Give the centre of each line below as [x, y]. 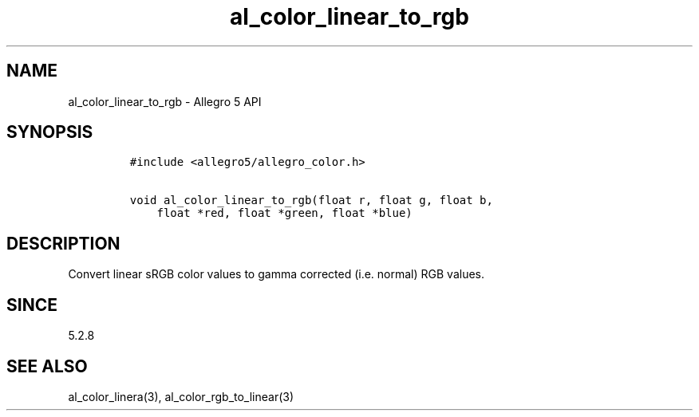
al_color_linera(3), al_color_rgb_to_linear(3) [181, 396]
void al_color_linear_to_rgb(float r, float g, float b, [311, 201]
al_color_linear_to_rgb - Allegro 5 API [165, 101]
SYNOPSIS [50, 132]
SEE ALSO [47, 366]
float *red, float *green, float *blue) [284, 213]
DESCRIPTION [63, 243]
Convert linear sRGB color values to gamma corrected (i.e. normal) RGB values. [276, 274]
